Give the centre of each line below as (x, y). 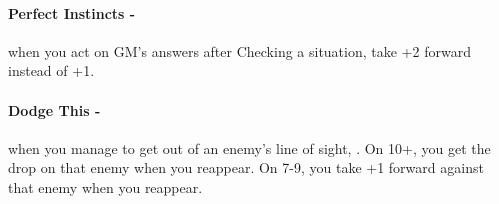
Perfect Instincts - (72, 12)
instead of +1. (51, 70)
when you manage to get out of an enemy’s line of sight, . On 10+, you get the (249, 147)
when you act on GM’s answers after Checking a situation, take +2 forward (239, 50)
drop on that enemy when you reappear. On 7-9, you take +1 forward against (246, 167)
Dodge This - (54, 109)
